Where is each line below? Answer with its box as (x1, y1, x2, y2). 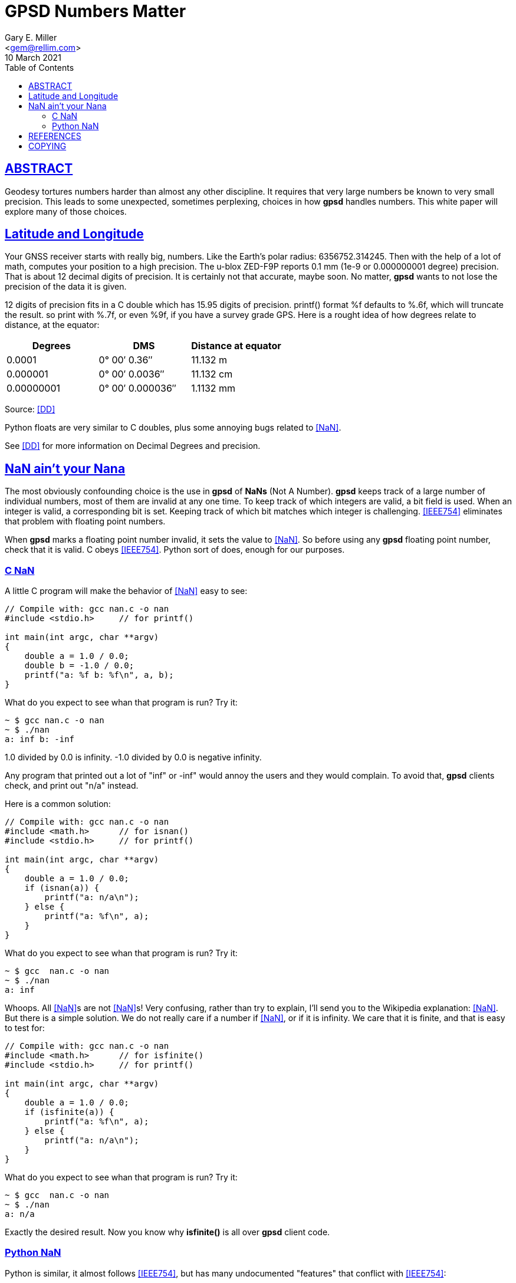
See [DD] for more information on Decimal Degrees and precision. (5, 441, 261, 451)
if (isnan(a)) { (24, 883, 100, 893)
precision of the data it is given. (5, 281, 127, 292)
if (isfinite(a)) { (24, 1107, 114, 1117)
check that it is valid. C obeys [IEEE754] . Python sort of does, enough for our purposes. (5, 544, 345, 555)
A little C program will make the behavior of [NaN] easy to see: (5, 586, 248, 596)
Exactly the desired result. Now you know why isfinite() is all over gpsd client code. (5, 1227, 330, 1238)
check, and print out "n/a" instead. (5, 780, 139, 791)
